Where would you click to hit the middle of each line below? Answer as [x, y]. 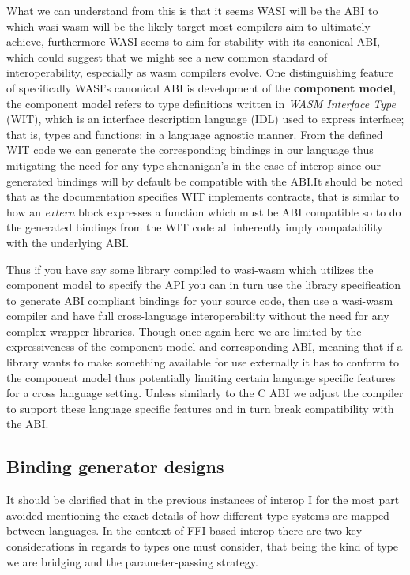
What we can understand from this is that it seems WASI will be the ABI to [192, 10]
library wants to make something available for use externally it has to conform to [203, 362]
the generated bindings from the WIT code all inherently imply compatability [195, 227]
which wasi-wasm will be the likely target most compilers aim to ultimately [188, 26]
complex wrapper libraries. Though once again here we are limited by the [184, 331]
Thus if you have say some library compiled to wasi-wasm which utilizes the [190, 269]
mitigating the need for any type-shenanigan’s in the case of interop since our [194, 165]
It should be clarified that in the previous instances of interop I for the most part [203, 500]
